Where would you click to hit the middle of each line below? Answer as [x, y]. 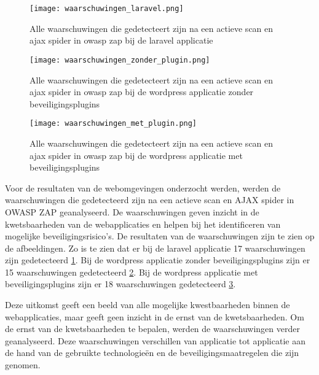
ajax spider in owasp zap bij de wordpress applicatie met [136, 155]
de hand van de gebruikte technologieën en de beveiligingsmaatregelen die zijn [152, 353]
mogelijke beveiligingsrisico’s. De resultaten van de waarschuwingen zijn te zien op [160, 236]
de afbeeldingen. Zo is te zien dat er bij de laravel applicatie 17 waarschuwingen [155, 248]
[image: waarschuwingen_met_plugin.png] [113, 124]
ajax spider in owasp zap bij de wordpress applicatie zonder [142, 92]
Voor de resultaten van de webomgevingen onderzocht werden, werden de [143, 187]
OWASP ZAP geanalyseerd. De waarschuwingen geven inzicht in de [132, 211]
